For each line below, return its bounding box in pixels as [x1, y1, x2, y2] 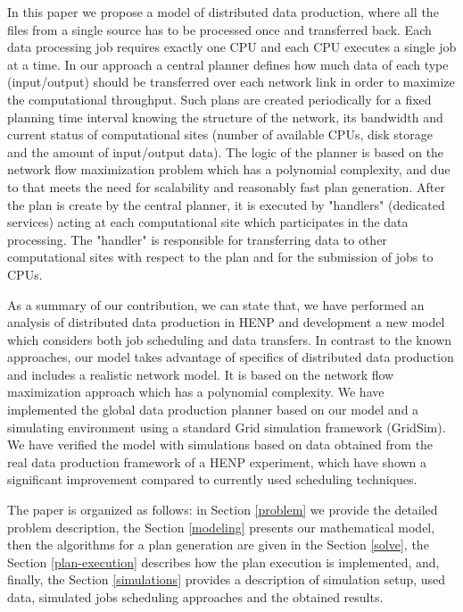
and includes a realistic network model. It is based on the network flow [7, 365, 394, 383]
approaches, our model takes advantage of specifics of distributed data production [7, 348, 454, 366]
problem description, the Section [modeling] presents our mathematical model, [7, 517, 435, 536]
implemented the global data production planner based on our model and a [7, 400, 419, 419]
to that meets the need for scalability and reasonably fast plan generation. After [7, 177, 445, 196]
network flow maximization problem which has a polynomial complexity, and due [7, 160, 451, 179]
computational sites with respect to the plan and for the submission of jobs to [7, 247, 434, 266]
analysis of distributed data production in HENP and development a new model [7, 313, 445, 331]
